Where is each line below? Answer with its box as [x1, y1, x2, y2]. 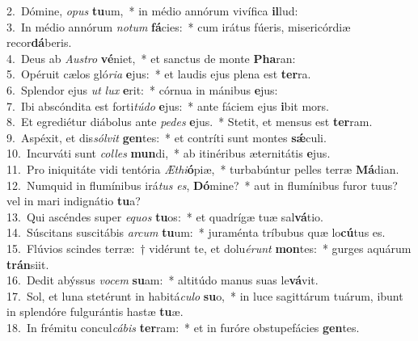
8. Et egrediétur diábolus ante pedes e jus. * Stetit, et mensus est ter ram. [6, 113, 373, 130]
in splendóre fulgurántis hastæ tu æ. [6, 303, 184, 320]
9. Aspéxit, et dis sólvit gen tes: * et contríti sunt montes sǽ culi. [6, 128, 327, 145]
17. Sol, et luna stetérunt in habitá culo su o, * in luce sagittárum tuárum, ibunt [6, 287, 403, 304]
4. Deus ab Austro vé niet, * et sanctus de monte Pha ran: [6, 49, 296, 66]
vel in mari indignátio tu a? [6, 192, 141, 209]
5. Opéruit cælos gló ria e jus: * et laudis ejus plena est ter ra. [6, 65, 311, 82]
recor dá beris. [6, 34, 72, 51]
